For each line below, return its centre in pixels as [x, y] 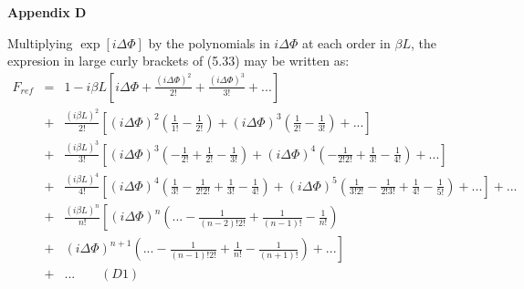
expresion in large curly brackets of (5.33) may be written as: [178, 61]
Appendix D [47, 12]
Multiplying [40, 42]
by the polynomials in [209, 42]
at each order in [346, 42]
